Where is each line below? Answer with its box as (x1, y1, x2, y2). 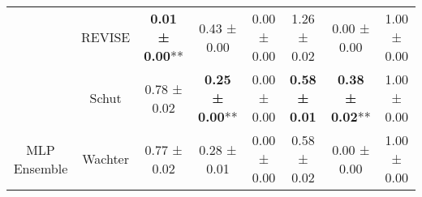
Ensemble (13, 158, 68, 178)
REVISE (80, 28, 131, 46)
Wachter (82, 149, 129, 168)
